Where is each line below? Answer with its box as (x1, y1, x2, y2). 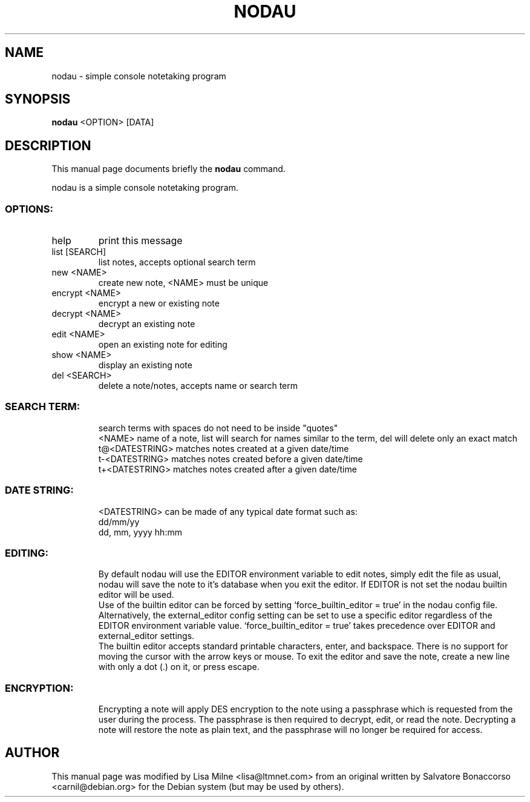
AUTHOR (5, 745, 60, 761)
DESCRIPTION (5, 138, 91, 153)
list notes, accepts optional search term (98, 257, 256, 268)
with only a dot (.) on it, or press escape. (98, 661, 260, 672)
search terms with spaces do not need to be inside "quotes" (98, 422, 338, 433)
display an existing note (98, 360, 192, 371)
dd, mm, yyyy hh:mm (98, 526, 182, 537)
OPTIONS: (5, 202, 53, 215)
